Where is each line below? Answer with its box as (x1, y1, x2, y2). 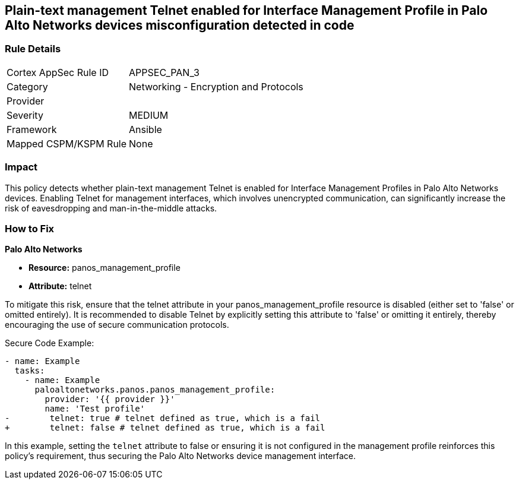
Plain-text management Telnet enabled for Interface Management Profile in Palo (5, 3, 488, 18)
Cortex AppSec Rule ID (7, 66, 109, 78)
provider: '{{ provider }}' (45, 394, 175, 404)
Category (7, 80, 48, 93)
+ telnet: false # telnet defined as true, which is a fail (5, 423, 325, 433)
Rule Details (5, 43, 61, 55)
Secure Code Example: (5, 338, 94, 349)
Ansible (129, 123, 162, 135)
